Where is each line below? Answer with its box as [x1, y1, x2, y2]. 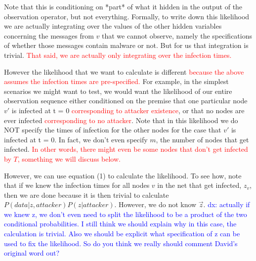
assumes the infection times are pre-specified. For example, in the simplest [4, 76, 229, 87]
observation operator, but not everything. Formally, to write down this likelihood [4, 11, 250, 21]
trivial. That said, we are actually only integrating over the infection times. [4, 49, 232, 60]
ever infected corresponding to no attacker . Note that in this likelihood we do [4, 115, 238, 125]
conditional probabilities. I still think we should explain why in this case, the [4, 218, 237, 229]
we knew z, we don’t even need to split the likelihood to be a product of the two [4, 209, 247, 219]
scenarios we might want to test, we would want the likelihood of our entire [4, 86, 232, 96]
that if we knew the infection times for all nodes [4, 180, 150, 190]
